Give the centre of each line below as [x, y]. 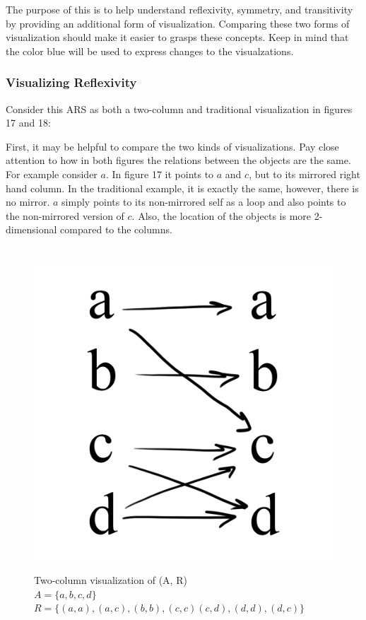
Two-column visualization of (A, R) [111, 580]
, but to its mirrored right [305, 174]
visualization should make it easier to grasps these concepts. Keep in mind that [177, 37]
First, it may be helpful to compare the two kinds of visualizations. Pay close [172, 146]
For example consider [52, 174]
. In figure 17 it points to [160, 174]
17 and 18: [28, 123]
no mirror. [28, 202]
